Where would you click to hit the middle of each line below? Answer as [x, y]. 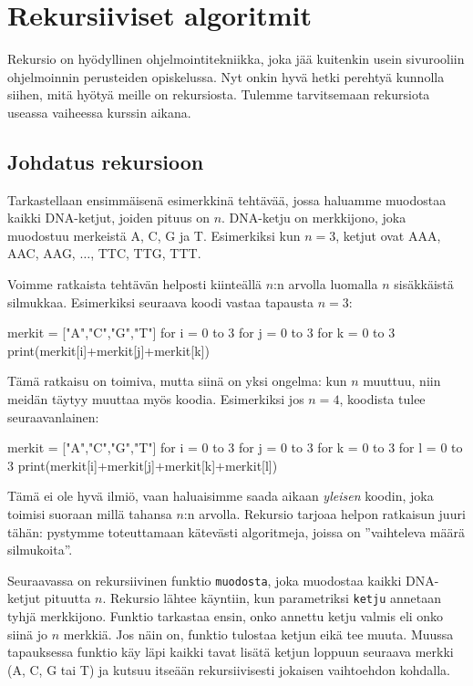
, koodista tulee [382, 399]
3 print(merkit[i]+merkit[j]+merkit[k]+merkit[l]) [143, 465]
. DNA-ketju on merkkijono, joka [314, 218]
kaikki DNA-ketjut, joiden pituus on [108, 218]
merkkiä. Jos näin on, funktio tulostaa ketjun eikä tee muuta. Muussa [258, 634]
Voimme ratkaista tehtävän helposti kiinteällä [135, 284]
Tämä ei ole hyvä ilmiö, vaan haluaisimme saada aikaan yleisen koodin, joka [221, 496]
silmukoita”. [40, 550]
